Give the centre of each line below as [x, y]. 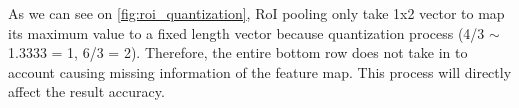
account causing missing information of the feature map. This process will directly [260, 71]
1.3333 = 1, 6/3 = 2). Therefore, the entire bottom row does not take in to [238, 52]
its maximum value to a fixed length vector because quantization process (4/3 [246, 32]
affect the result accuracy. [86, 91]
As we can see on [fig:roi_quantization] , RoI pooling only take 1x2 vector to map [256, 13]
